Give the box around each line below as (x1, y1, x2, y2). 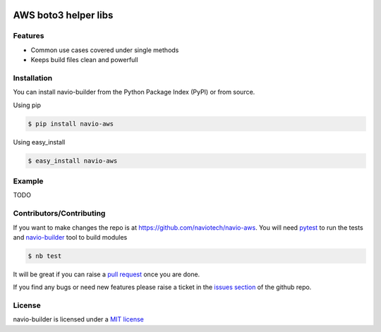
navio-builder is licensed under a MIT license (13, 315, 145, 324)
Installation (13, 73, 53, 82)
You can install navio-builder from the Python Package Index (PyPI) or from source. (13, 88, 255, 97)
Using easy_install (13, 137, 66, 146)
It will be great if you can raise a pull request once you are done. (13, 270, 200, 278)
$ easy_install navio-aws (28, 156, 118, 165)
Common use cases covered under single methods (30, 46, 179, 54)
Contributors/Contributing (13, 209, 106, 219)
